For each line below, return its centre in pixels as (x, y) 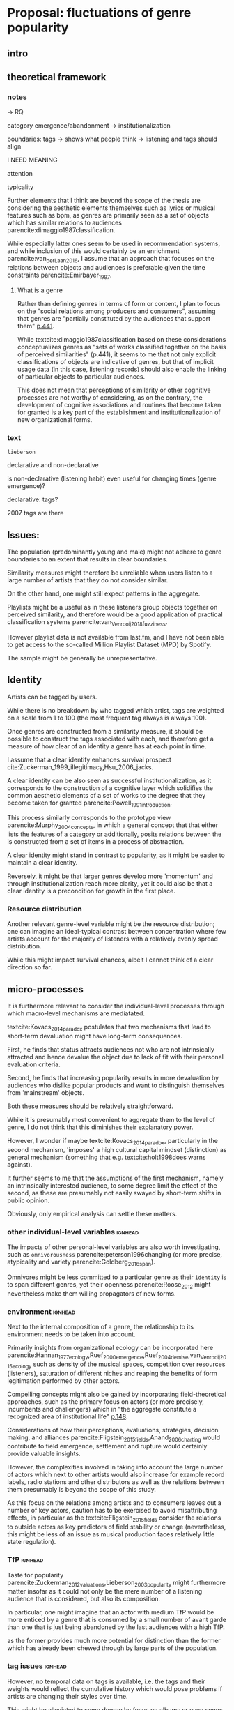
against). (20, 1164)
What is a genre (40, 290)
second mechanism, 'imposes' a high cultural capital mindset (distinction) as (117, 1149)
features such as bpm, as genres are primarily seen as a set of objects (108, 215)
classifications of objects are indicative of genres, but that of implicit (116, 361)
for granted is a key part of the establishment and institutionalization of (119, 412)
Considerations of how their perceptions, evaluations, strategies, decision (113, 1430)
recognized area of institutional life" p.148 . (68, 1416)
